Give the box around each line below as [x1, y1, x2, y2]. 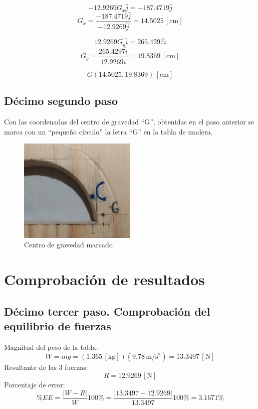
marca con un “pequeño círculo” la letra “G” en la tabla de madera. [4, 126, 213, 137]
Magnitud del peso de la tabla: [4, 341, 98, 352]
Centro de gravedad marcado [24, 239, 113, 250]
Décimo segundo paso [4, 93, 118, 108]
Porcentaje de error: [4, 379, 65, 389]
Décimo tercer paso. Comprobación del [4, 303, 210, 319]
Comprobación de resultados [4, 268, 205, 289]
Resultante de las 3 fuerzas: [4, 362, 88, 372]
